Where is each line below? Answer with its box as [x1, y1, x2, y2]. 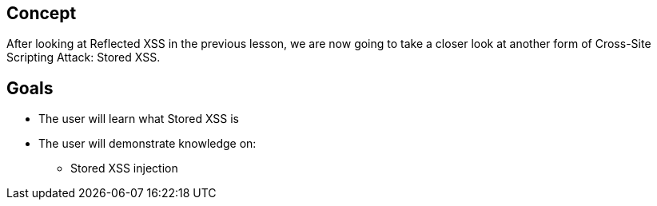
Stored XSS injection [70, 161, 178, 176]
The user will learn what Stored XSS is [38, 112, 240, 126]
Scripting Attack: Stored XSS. [6, 50, 161, 65]
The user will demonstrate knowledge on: [38, 137, 257, 151]
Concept [6, 3, 77, 23]
